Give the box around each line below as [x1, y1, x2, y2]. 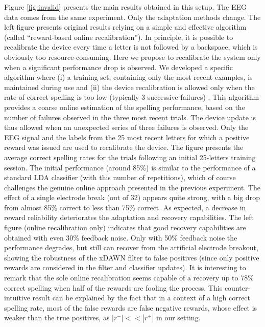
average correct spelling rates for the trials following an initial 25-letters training [4, 151, 256, 162]
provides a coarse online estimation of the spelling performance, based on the [4, 101, 245, 112]
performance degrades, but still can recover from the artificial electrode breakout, [4, 242, 258, 253]
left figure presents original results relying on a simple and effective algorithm [4, 21, 247, 32]
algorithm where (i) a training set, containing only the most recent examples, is [4, 72, 253, 82]
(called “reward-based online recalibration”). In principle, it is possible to [4, 31, 233, 42]
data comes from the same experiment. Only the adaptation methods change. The [4, 11, 261, 22]
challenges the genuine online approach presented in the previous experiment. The [4, 182, 261, 192]
